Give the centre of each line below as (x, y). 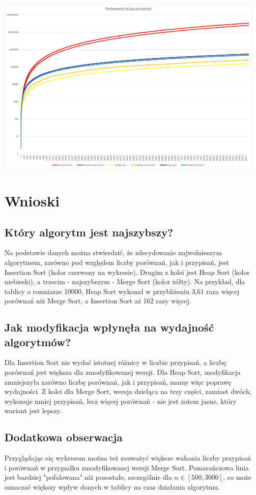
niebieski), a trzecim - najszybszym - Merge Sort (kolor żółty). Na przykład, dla (125, 281)
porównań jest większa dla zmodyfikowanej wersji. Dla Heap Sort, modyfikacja (123, 372)
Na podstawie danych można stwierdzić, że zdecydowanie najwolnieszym (113, 252)
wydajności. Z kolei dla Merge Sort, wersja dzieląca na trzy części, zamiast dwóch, (128, 391)
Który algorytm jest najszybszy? (89, 232)
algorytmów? (38, 342)
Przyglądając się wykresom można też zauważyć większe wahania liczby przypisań (128, 458)
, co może (237, 477)
